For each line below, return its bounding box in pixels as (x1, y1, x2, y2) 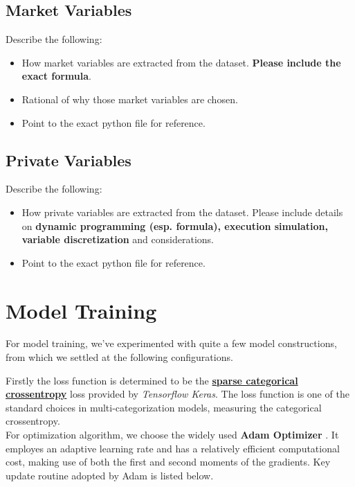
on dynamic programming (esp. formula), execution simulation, (21, 218, 328, 233)
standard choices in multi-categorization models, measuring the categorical (6, 400, 322, 414)
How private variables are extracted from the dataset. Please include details (21, 204, 343, 219)
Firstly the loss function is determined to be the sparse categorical (6, 373, 298, 387)
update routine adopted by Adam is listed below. (6, 468, 214, 482)
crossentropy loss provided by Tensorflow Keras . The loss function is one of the (6, 387, 349, 401)
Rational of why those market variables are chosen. (21, 91, 238, 106)
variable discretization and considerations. (21, 232, 214, 247)
